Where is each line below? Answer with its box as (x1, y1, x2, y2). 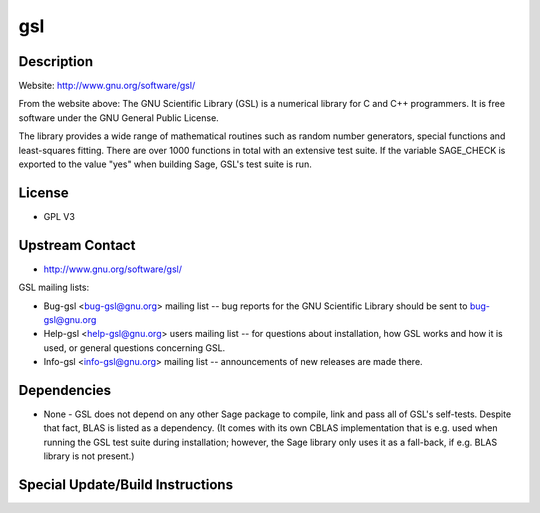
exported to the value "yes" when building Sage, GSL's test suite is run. (18, 158, 312, 170)
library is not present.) (43, 450, 135, 462)
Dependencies (18, 381, 112, 399)
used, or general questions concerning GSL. (43, 341, 226, 354)
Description (18, 53, 94, 70)
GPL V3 (43, 210, 75, 222)
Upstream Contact (18, 236, 136, 254)
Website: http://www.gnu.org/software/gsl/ (18, 80, 196, 92)
